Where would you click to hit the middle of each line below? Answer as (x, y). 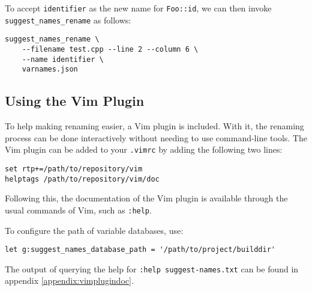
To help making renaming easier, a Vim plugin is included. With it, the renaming (154, 126)
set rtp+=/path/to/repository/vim (74, 169)
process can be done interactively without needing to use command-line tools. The (156, 137)
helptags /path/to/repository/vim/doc (82, 179)
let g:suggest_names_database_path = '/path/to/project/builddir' (140, 250)
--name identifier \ (63, 59)
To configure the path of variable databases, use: (94, 230)
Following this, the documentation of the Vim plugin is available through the (146, 198)
